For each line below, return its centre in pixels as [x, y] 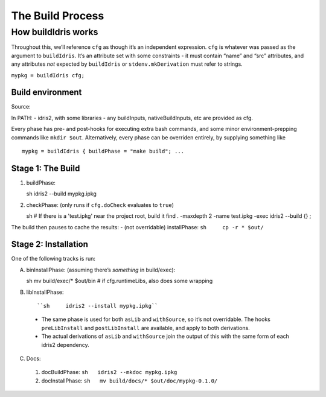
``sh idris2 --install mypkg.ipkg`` [97, 306]
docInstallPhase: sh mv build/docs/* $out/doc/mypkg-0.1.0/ [129, 381]
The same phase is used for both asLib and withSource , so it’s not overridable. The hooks [156, 319]
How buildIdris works [55, 32]
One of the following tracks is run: [53, 259]
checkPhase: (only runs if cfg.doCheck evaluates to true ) [100, 205]
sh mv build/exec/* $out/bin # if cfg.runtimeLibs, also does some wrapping [120, 281]
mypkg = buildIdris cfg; [48, 75]
